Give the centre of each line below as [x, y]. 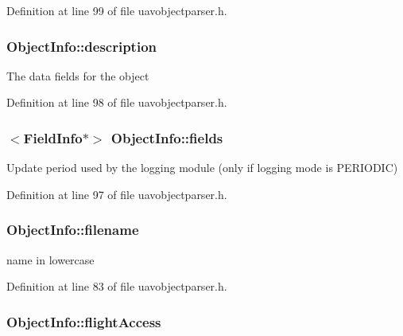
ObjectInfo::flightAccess [84, 321]
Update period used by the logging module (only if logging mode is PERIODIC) [202, 168]
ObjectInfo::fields [167, 137]
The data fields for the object [78, 75]
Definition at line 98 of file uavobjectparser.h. [117, 102]
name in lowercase [50, 259]
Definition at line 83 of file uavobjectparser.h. [117, 286]
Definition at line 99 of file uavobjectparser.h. [117, 10]
